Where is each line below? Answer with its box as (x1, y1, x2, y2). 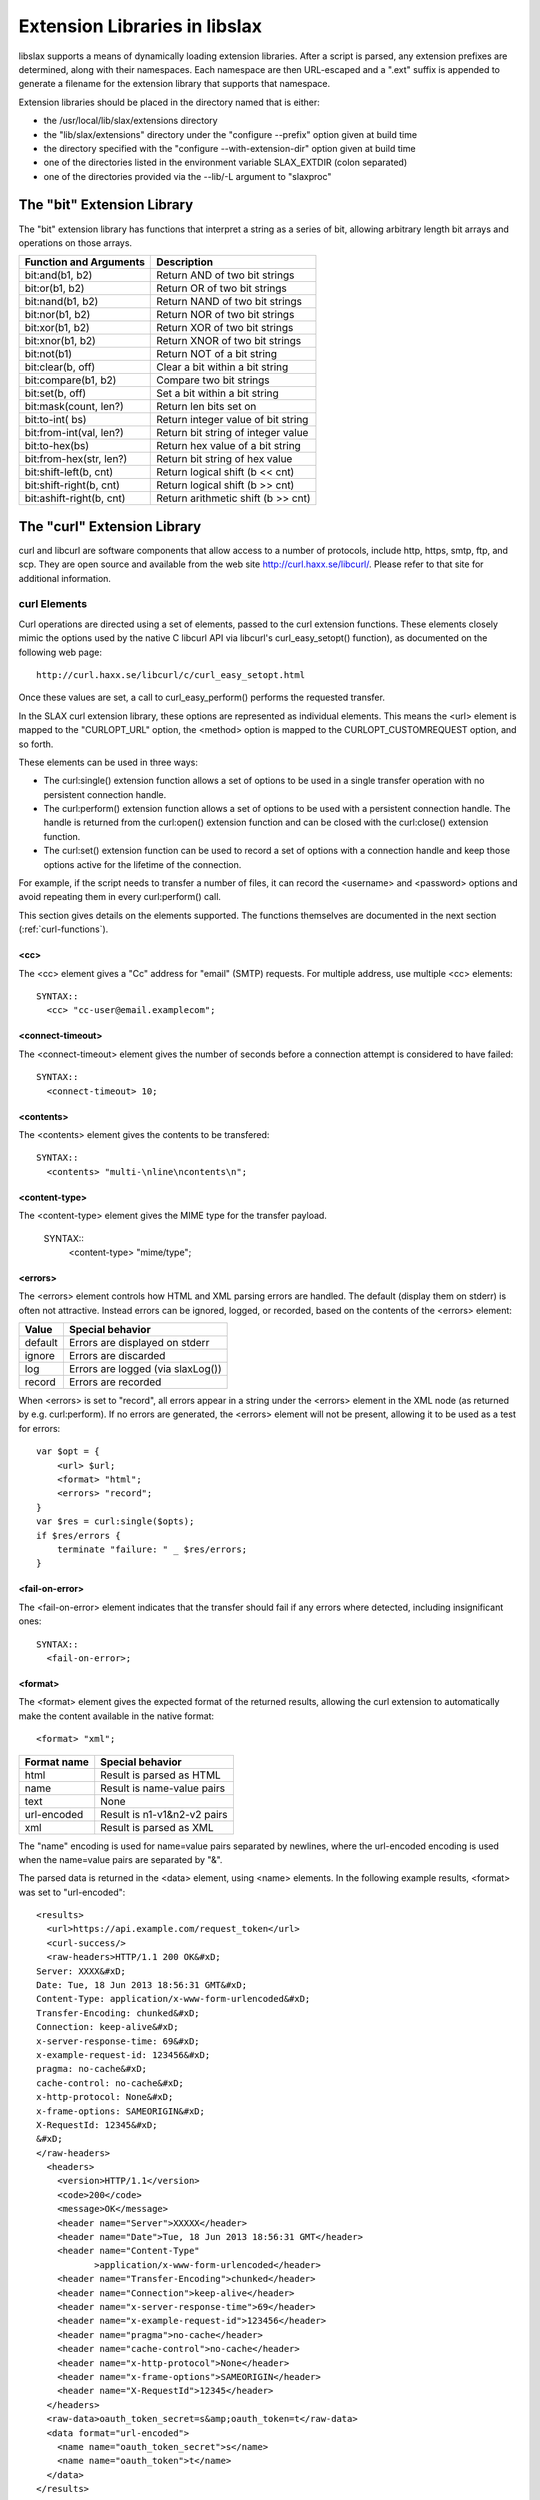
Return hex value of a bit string (156, 439, 302, 453)
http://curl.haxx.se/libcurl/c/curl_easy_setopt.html (36, 669, 305, 680)
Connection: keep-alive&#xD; (36, 2021, 179, 2033)
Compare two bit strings (156, 373, 270, 387)
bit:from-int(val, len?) (24, 426, 124, 440)
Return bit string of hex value (156, 452, 293, 466)
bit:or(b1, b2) (24, 281, 85, 295)
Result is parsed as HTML (100, 1768, 222, 1782)
